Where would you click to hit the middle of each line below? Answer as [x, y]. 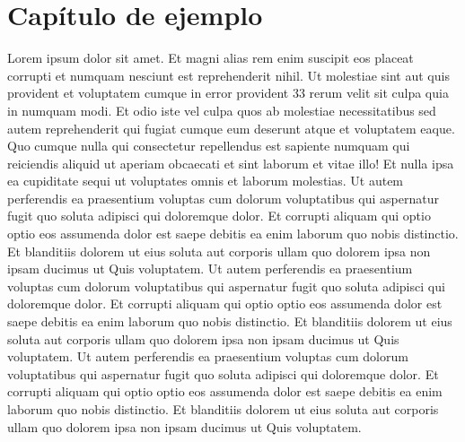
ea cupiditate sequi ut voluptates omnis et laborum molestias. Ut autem [206, 181]
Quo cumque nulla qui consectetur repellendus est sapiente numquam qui [209, 146]
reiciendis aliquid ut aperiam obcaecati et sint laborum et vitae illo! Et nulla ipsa [231, 163]
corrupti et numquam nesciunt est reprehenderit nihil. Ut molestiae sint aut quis [228, 75]
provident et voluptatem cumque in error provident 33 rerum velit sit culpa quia [228, 93]
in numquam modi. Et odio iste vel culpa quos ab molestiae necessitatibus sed [222, 110]
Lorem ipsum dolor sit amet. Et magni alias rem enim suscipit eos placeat [211, 58]
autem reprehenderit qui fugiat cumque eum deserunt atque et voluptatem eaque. [231, 128]
